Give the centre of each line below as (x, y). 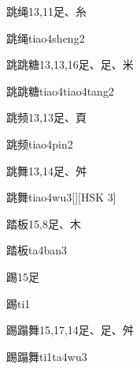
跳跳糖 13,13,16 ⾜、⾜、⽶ (70, 64)
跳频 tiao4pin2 (40, 143)
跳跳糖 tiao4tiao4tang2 (60, 90)
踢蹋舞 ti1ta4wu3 (47, 356)
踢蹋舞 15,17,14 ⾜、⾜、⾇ (70, 330)
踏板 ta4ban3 (37, 250)
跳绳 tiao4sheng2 (46, 38)
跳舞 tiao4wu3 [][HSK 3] (61, 197)
